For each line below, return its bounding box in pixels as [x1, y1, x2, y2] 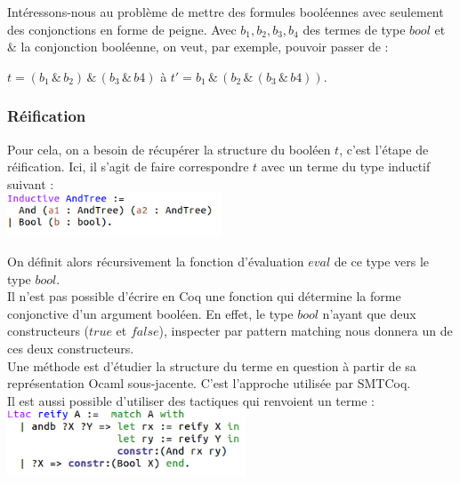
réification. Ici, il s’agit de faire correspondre [7, 157, 249, 176]
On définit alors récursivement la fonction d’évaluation [7, 252, 304, 271]
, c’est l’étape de [339, 139, 429, 158]
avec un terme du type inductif [261, 157, 431, 176]
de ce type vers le [334, 252, 430, 271]
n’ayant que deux [322, 304, 416, 322]
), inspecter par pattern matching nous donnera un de [158, 321, 453, 340]
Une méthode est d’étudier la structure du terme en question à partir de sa [7, 356, 416, 375]
